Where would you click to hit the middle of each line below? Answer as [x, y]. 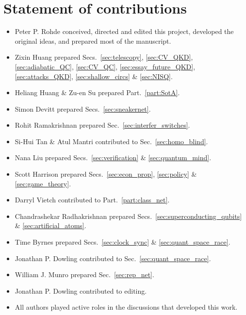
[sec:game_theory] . [43, 183]
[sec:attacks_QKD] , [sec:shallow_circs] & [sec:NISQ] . [94, 76]
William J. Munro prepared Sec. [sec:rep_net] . [84, 274]
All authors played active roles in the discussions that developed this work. [126, 307]
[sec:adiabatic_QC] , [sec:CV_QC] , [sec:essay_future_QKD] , [105, 66]
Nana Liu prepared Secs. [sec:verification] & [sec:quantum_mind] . [113, 157]
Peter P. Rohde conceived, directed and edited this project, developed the [124, 31]
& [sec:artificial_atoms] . [50, 225]
